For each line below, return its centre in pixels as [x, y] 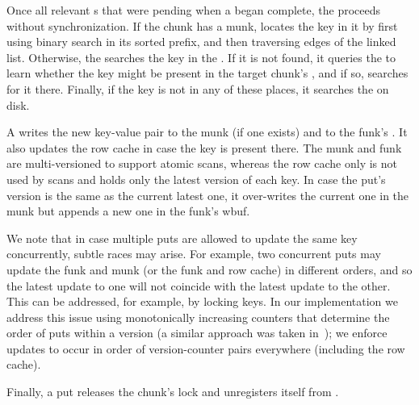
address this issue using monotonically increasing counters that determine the [198, 317]
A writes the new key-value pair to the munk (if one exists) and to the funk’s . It [207, 132]
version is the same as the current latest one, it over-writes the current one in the [208, 195]
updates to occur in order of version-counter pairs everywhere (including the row [206, 348]
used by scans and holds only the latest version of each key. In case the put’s [196, 179]
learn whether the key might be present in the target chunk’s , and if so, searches [207, 73]
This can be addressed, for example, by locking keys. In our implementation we [202, 301]
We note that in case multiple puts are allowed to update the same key [182, 238]
